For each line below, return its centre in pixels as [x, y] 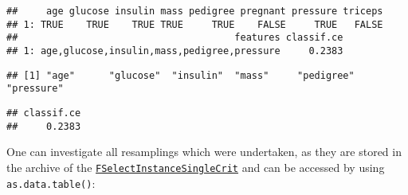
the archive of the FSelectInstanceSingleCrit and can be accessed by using [196, 167]
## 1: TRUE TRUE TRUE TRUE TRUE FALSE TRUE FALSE [195, 24]
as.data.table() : [51, 183]
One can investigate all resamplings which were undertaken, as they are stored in [204, 152]
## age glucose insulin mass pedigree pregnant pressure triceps [195, 11]
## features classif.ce [175, 38]
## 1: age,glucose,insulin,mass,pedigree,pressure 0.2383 [175, 51]
